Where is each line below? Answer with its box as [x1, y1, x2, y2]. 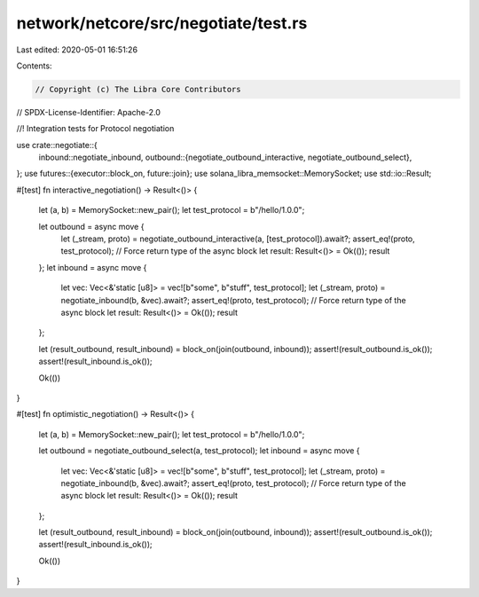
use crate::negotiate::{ [16, 139, 98, 150]
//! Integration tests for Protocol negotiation [16, 123, 175, 134]
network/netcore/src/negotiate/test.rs [16, 13, 308, 33]
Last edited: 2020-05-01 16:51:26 [16, 44, 137, 55]
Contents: [16, 60, 52, 71]
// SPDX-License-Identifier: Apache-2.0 [16, 106, 161, 117]
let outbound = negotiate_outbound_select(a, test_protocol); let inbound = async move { [38, 445, 360, 456]
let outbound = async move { [38, 221, 145, 232]
